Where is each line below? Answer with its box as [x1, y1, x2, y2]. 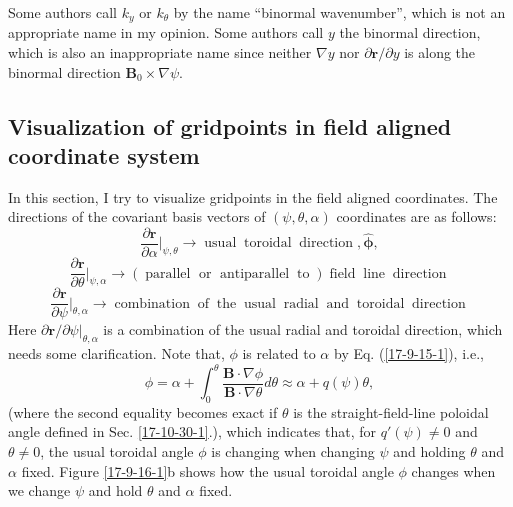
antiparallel [219, 266, 290, 281]
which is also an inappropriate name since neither [8, 42, 312, 63]
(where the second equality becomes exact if [8, 401, 278, 422]
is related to [242, 343, 316, 363]
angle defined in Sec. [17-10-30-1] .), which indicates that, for [8, 421, 377, 442]
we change [8, 480, 71, 501]
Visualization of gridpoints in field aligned [8, 110, 452, 141]
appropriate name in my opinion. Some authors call [8, 22, 324, 43]
